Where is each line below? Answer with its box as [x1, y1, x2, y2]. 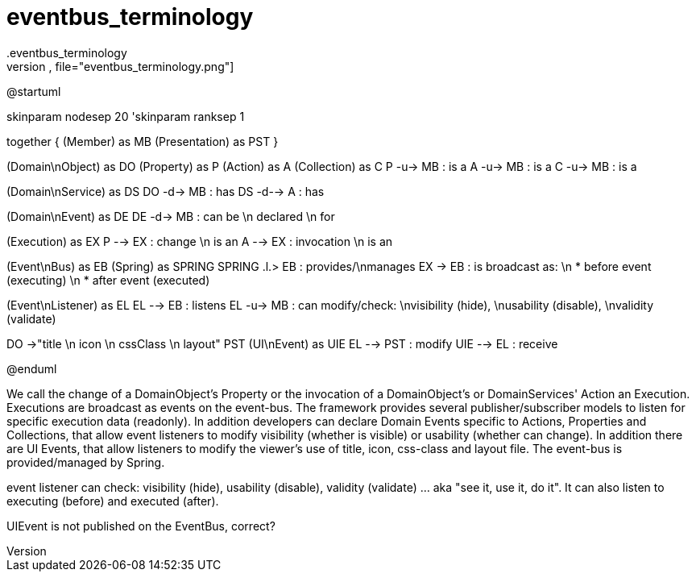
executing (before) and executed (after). [6, 493, 219, 508]
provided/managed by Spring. [6, 455, 165, 469]
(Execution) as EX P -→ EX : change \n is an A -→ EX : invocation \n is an [6, 234, 393, 248]
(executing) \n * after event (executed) [6, 272, 210, 287]
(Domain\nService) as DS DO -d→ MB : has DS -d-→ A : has [6, 184, 325, 198]
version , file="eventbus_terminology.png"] [6, 59, 234, 73]
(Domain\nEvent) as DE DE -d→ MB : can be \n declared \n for [6, 209, 335, 223]
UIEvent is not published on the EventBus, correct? [6, 518, 275, 533]
